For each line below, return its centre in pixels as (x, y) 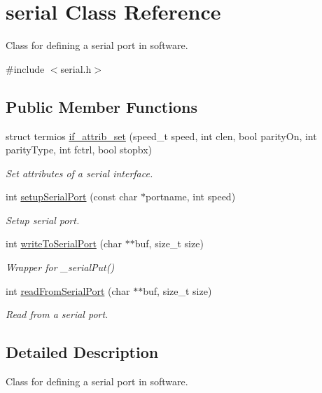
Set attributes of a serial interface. (79, 173)
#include (25, 68)
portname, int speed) (191, 196)
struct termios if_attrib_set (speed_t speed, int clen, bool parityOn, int (161, 136)
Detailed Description (82, 352)
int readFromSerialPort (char (68, 290)
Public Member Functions (101, 106)
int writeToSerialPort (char (64, 243)
